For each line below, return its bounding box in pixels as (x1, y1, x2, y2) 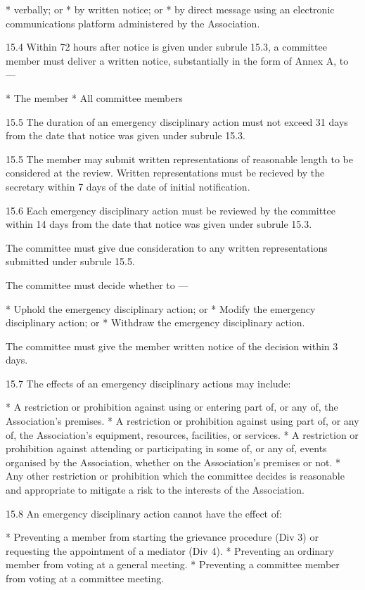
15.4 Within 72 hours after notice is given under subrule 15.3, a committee (6, 39, 327, 54)
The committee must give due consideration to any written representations (6, 240, 328, 255)
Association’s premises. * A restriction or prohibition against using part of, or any (6, 413, 359, 428)
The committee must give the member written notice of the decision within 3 (6, 338, 338, 353)
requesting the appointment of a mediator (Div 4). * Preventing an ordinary (6, 543, 334, 558)
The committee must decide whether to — (6, 277, 188, 292)
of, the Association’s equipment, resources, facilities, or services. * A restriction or (6, 427, 359, 442)
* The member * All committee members (6, 90, 183, 105)
